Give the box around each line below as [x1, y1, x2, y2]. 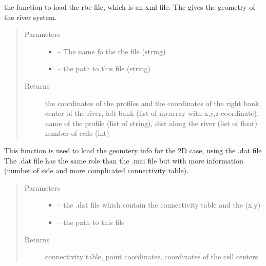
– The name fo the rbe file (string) [57, 46, 166, 56]
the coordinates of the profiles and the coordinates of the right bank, [45, 97, 261, 108]
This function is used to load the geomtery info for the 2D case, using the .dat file [4, 145, 262, 155]
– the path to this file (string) [57, 63, 151, 74]
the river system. [4, 11, 57, 22]
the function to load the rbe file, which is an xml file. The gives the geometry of [4, 2, 255, 12]
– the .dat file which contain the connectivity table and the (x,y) [57, 199, 261, 210]
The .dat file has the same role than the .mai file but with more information [4, 155, 243, 166]
